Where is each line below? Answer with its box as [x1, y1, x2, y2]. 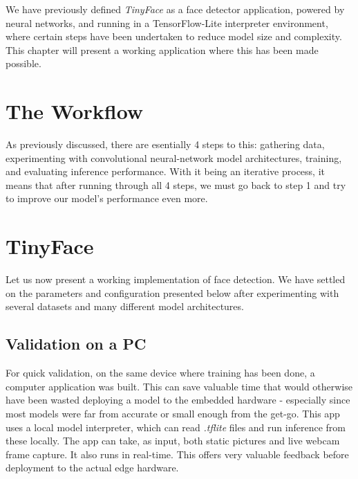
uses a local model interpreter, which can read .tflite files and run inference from [6, 419, 346, 434]
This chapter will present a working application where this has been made [6, 42, 319, 57]
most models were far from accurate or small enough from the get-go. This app [6, 406, 340, 420]
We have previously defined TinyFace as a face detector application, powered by [6, 2, 345, 16]
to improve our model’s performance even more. [6, 191, 208, 206]
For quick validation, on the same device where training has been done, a [6, 365, 315, 380]
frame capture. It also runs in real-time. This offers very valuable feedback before [6, 446, 349, 461]
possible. [6, 56, 41, 71]
